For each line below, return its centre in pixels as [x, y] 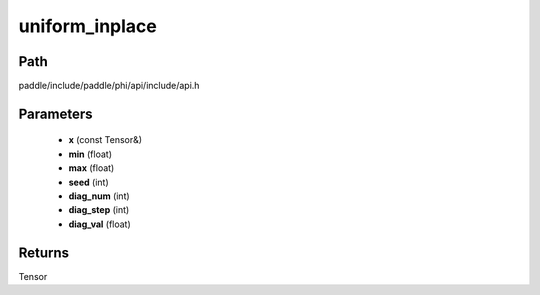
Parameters [55, 113]
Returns [44, 252]
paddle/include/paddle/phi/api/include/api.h [109, 86]
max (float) [91, 168]
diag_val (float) [100, 224]
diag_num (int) [99, 196]
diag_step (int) [99, 210]
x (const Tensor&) [105, 140]
